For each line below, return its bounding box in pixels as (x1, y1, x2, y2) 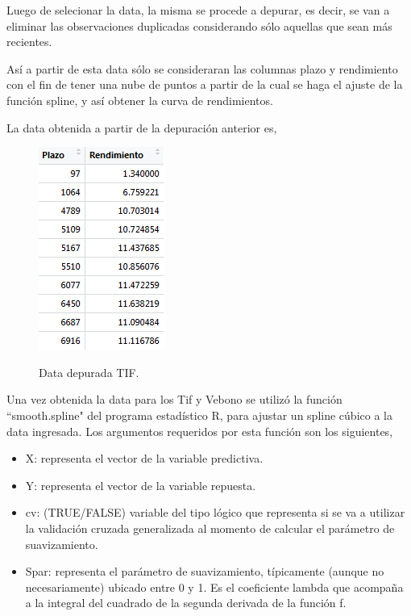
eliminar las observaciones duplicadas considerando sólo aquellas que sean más (6, 17, 392, 34)
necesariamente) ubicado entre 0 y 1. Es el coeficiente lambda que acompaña (25, 578, 404, 595)
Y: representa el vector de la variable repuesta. (25, 476, 256, 493)
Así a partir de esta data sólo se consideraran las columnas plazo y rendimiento (6, 60, 398, 77)
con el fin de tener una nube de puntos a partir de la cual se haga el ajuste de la (6, 76, 403, 93)
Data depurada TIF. (39, 363, 139, 380)
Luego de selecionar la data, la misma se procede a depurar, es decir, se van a (6, 2, 390, 18)
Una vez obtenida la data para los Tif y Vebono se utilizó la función (6, 391, 342, 408)
